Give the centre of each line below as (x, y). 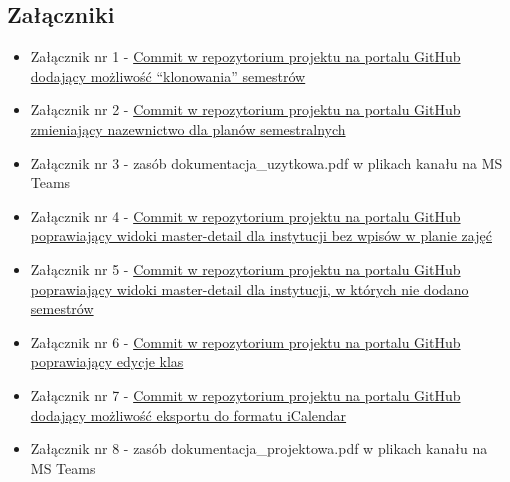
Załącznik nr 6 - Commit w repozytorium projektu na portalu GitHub (245, 341)
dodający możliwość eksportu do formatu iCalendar (188, 414)
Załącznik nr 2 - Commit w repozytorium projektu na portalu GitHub (245, 109)
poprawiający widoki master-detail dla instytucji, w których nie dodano (249, 288)
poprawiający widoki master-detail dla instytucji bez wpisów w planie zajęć (261, 235)
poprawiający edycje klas (107, 361)
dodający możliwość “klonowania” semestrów (168, 75)
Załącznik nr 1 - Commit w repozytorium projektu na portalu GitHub (245, 56)
